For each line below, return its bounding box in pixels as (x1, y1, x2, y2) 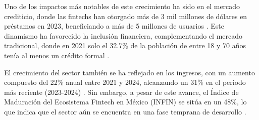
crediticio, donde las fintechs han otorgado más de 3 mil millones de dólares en (4, 11, 247, 21)
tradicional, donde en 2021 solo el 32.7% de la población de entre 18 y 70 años (4, 40, 246, 51)
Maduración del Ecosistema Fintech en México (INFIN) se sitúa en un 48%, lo (4, 96, 247, 107)
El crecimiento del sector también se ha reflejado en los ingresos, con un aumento (4, 67, 255, 77)
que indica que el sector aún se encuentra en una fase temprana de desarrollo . (4, 106, 246, 116)
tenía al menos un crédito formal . (4, 50, 110, 60)
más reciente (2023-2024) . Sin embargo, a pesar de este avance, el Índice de (4, 86, 239, 97)
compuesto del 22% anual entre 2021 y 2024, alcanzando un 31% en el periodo (4, 77, 246, 87)
